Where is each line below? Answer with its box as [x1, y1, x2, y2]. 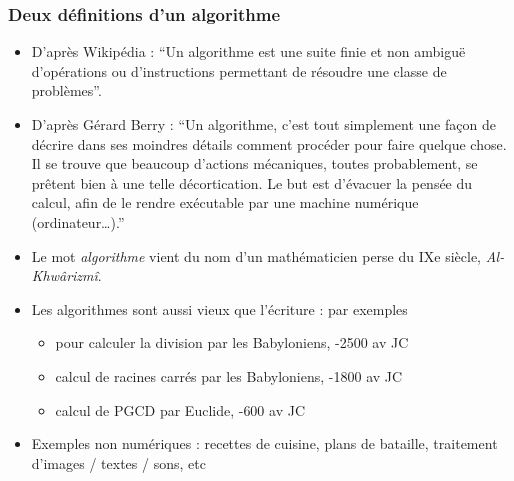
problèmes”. [31, 80, 102, 101]
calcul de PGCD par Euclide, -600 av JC [55, 399, 306, 420]
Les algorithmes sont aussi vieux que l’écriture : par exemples [31, 298, 408, 319]
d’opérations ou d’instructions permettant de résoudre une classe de [31, 60, 447, 81]
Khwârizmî [31, 265, 98, 286]
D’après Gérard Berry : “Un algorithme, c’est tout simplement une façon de [31, 114, 496, 134]
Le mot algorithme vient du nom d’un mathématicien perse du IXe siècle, [31, 245, 481, 266]
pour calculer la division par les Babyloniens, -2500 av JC [55, 332, 409, 353]
